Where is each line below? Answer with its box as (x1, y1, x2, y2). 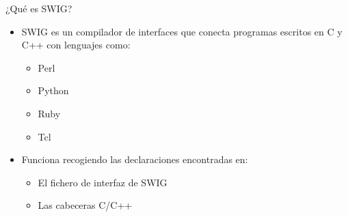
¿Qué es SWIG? (5, 1, 72, 15)
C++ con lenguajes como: (21, 38, 131, 52)
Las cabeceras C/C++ (38, 198, 133, 212)
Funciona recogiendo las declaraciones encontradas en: (21, 152, 248, 167)
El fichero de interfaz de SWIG (38, 175, 168, 189)
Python (38, 83, 69, 98)
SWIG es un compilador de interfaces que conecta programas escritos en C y (21, 24, 343, 38)
